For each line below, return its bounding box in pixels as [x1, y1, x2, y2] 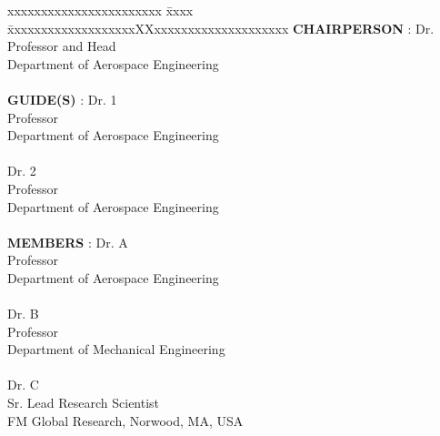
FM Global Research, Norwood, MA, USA [7, 411, 244, 430]
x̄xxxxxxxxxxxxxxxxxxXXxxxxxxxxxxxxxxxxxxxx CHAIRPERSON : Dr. [7, 18, 435, 37]
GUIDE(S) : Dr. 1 [7, 89, 117, 108]
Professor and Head [7, 36, 116, 56]
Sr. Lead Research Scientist [7, 393, 160, 412]
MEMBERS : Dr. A [7, 232, 128, 251]
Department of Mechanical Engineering [7, 340, 225, 359]
